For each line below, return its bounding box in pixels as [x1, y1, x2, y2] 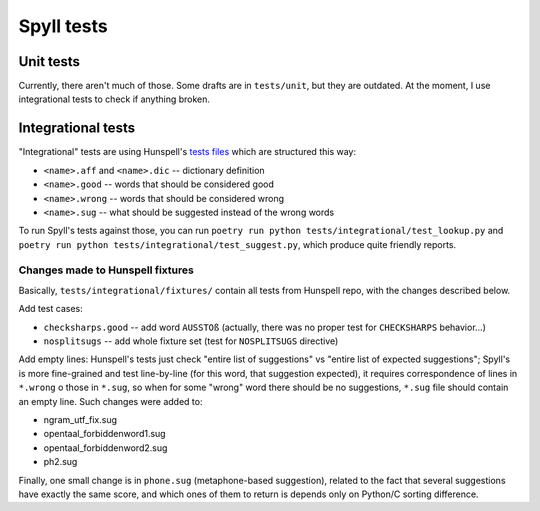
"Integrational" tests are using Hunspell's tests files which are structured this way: [18, 146, 357, 158]
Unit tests [18, 53, 80, 70]
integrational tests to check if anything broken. [18, 93, 210, 105]
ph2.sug [43, 456, 78, 468]
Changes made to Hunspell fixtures [18, 263, 194, 277]
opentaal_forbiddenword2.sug [43, 441, 168, 454]
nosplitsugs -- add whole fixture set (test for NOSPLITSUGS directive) [43, 335, 339, 347]
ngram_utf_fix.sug [43, 413, 118, 425]
